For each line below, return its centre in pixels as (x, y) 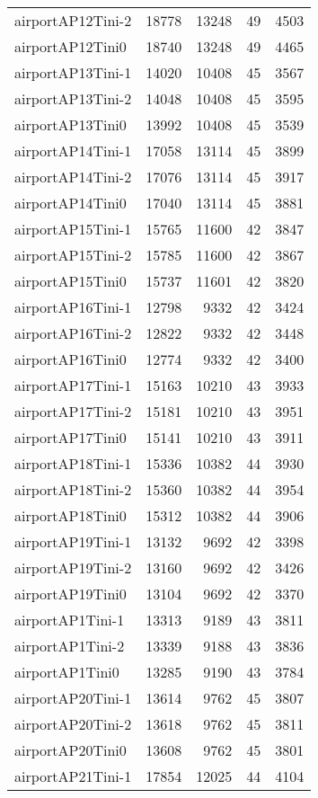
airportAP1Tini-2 (70, 646)
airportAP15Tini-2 (73, 255)
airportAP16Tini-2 (73, 333)
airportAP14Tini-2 (73, 177)
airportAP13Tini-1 (73, 72)
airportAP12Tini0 (71, 46)
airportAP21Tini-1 (73, 776)
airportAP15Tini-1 (73, 229)
